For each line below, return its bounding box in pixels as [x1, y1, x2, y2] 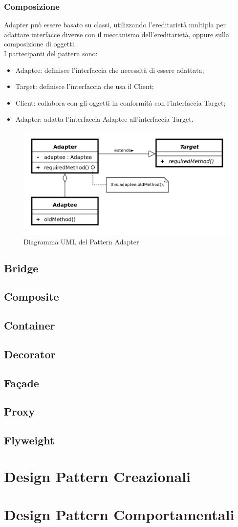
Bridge [4, 260, 39, 275]
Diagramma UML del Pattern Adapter [23, 236, 139, 246]
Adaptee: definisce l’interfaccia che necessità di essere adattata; [15, 65, 204, 75]
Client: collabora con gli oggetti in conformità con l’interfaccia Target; [15, 97, 226, 108]
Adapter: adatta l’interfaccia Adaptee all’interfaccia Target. [15, 114, 194, 124]
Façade [4, 375, 39, 390]
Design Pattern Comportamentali [4, 505, 235, 525]
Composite [4, 289, 59, 304]
